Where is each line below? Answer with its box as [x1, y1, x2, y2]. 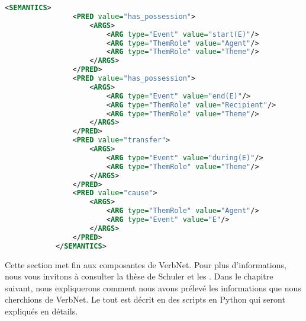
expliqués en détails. [5, 304, 78, 317]
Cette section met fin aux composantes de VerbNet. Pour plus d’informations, [5, 258, 286, 271]
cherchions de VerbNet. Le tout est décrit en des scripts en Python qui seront [5, 293, 285, 306]
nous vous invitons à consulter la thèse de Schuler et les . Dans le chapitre [5, 270, 273, 282]
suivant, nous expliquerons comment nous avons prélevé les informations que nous [5, 281, 301, 294]
